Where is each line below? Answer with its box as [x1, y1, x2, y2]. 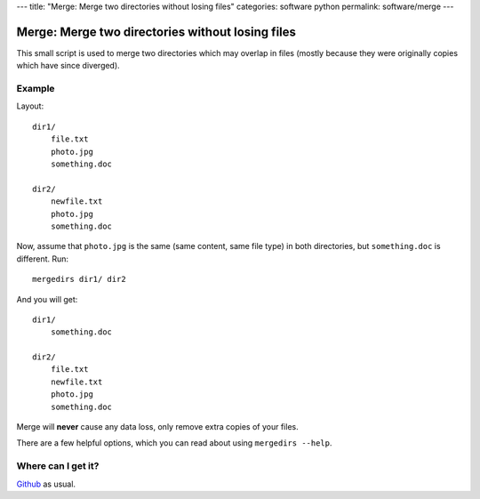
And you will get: [16, 294, 78, 304]
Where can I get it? [16, 460, 100, 472]
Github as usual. [16, 479, 76, 489]
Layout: [16, 101, 44, 111]
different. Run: [16, 254, 69, 264]
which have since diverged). [16, 60, 120, 71]
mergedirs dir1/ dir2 [32, 274, 126, 285]
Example [16, 83, 55, 95]
